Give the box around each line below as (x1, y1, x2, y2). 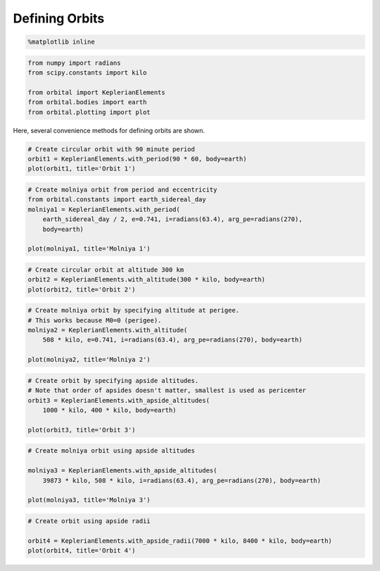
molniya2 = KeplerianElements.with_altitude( (27, 326, 188, 334)
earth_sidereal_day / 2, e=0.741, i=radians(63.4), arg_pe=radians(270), (42, 215, 303, 223)
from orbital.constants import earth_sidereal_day (27, 196, 207, 203)
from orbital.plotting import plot (27, 108, 151, 116)
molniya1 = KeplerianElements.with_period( (27, 205, 181, 213)
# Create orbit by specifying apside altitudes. (27, 377, 199, 384)
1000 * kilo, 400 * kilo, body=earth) (42, 406, 177, 414)
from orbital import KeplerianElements (27, 88, 165, 96)
